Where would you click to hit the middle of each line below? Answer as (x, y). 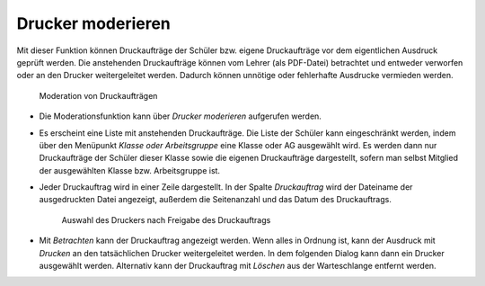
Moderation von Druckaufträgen (98, 95)
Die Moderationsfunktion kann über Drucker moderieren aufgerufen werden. (181, 116)
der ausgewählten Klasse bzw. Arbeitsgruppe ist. (129, 170)
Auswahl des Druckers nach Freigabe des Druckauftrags (166, 219)
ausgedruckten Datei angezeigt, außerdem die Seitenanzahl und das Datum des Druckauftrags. (216, 200)
